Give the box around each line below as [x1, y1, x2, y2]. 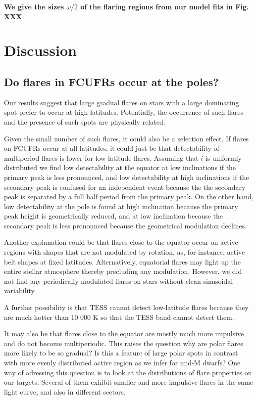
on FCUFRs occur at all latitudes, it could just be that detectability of [4, 143, 219, 153]
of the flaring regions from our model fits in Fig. [80, 1, 249, 11]
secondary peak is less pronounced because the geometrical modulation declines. [4, 220, 247, 230]
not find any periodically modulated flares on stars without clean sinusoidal [4, 275, 233, 286]
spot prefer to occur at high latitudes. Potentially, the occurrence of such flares [4, 107, 243, 117]
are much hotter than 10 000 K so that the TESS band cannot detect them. [4, 311, 234, 322]
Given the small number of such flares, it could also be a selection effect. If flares [4, 133, 249, 143]
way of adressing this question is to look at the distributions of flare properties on [4, 367, 252, 377]
